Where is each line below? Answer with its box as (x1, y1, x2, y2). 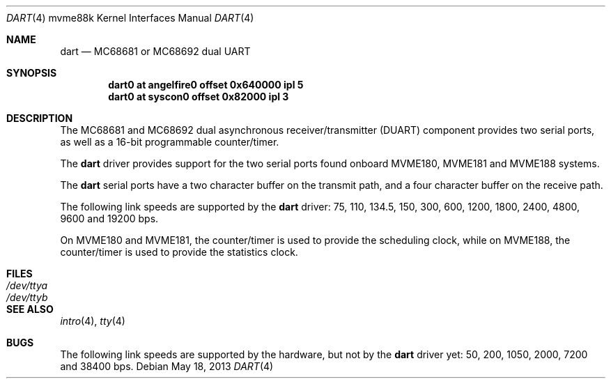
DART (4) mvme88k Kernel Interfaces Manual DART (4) (6, 12, 254, 24)
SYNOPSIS (6, 67, 57, 79)
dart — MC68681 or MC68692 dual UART (60, 45, 251, 57)
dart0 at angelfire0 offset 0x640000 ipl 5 (108, 79, 304, 91)
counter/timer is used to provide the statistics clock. (60, 246, 298, 258)
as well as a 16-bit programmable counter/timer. (60, 136, 279, 148)
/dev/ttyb (6, 291, 48, 303)
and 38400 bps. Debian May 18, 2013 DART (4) (60, 360, 274, 372)
